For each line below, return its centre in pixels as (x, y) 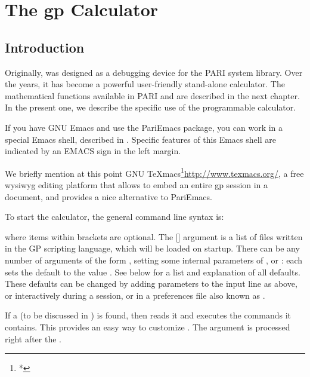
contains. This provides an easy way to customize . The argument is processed (148, 327)
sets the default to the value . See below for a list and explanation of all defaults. (153, 272)
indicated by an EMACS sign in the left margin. (93, 151)
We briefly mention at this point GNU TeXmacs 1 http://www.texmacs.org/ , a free (154, 172)
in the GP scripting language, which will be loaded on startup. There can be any (152, 248)
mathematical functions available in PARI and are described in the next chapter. (152, 95)
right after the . (33, 338)
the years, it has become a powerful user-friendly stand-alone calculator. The (145, 84)
